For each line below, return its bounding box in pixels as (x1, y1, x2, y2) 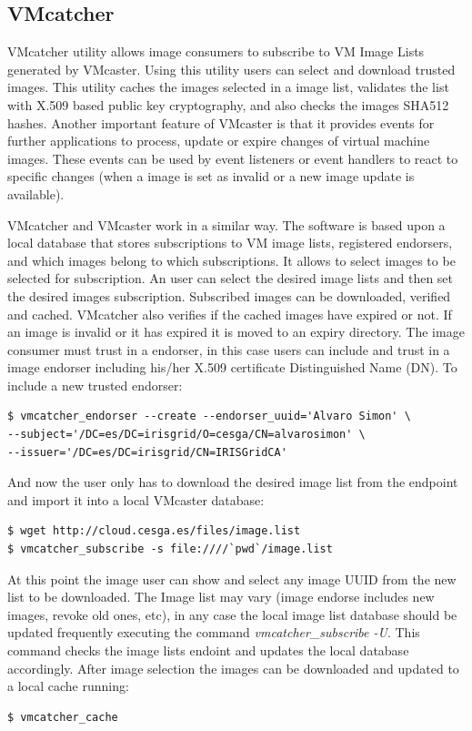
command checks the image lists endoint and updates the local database (7, 641, 409, 660)
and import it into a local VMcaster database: (7, 490, 265, 509)
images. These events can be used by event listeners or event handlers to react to (7, 148, 458, 168)
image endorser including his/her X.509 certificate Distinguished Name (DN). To (7, 358, 457, 377)
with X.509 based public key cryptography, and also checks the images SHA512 (7, 95, 449, 114)
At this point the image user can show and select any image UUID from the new (7, 569, 457, 588)
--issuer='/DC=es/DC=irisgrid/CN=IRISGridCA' (7, 445, 287, 459)
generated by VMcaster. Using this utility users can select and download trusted (7, 59, 456, 78)
